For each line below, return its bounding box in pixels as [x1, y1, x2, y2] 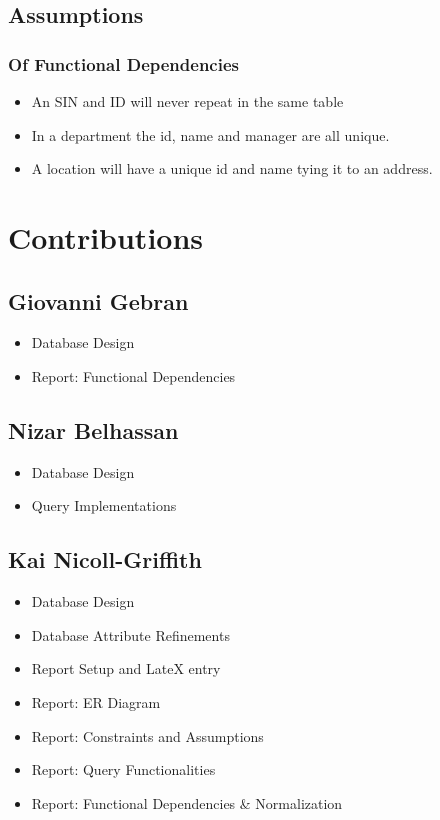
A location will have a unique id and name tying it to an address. [31, 158, 433, 179]
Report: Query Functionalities [31, 759, 216, 780]
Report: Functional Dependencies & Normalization [31, 792, 343, 813]
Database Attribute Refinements [31, 624, 230, 645]
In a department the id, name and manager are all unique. [31, 124, 390, 145]
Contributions [8, 216, 204, 257]
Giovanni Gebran [8, 285, 189, 316]
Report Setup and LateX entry [31, 658, 221, 679]
